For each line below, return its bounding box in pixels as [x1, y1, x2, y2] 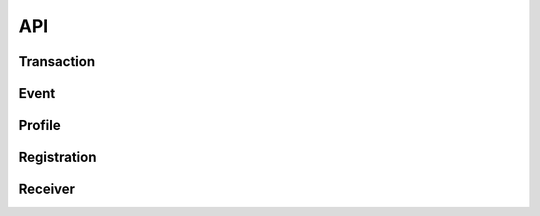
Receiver [18, 181, 75, 198]
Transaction [18, 53, 96, 70]
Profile [18, 117, 61, 134]
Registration [18, 149, 97, 166]
